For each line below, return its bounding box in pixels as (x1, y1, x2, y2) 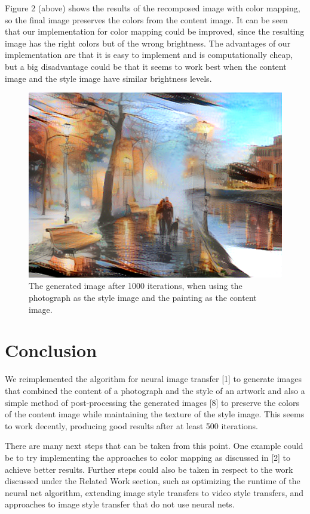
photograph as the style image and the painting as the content (29, 291, 257, 304)
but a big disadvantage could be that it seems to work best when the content (5, 60, 287, 72)
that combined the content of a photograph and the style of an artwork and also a (5, 384, 305, 396)
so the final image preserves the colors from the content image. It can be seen (5, 13, 288, 26)
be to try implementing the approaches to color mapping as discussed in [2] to (5, 451, 291, 463)
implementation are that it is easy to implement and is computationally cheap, (5, 48, 293, 61)
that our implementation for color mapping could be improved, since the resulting (5, 25, 305, 38)
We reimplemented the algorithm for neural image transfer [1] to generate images (5, 373, 302, 385)
